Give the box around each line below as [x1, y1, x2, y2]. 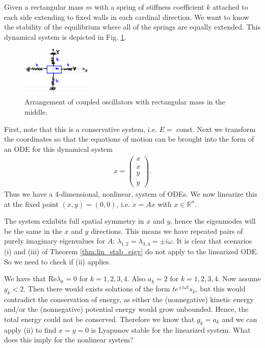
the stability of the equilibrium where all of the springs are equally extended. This [4, 21, 260, 32]
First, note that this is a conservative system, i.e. [4, 123, 157, 134]
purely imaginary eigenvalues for [4, 235, 105, 246]
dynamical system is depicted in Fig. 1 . [4, 31, 126, 42]
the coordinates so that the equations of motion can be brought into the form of [4, 133, 254, 144]
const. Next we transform [176, 123, 256, 134]
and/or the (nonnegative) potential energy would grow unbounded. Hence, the [4, 304, 249, 314]
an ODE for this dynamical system [4, 143, 113, 154]
